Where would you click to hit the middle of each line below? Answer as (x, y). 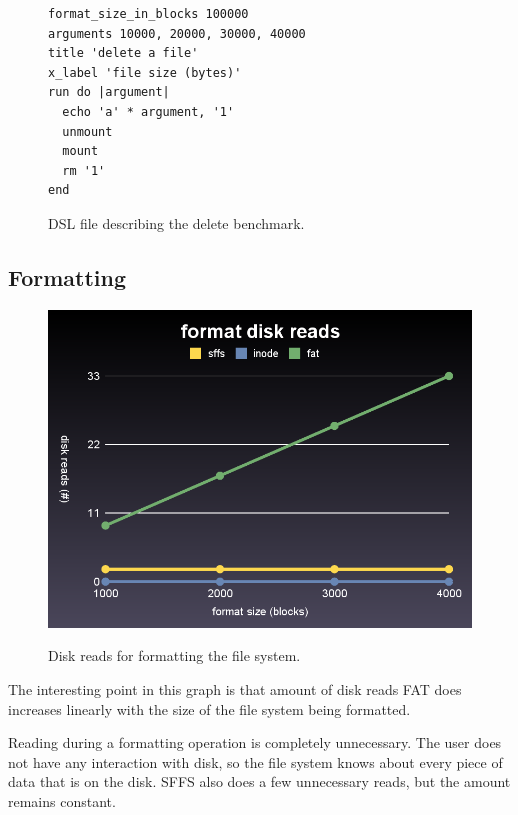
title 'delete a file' (123, 53)
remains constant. (62, 800)
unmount (87, 131)
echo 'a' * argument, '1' (148, 111)
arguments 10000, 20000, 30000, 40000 (177, 33)
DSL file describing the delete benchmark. (176, 222)
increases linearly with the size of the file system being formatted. (209, 708)
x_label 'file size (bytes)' (145, 72)
